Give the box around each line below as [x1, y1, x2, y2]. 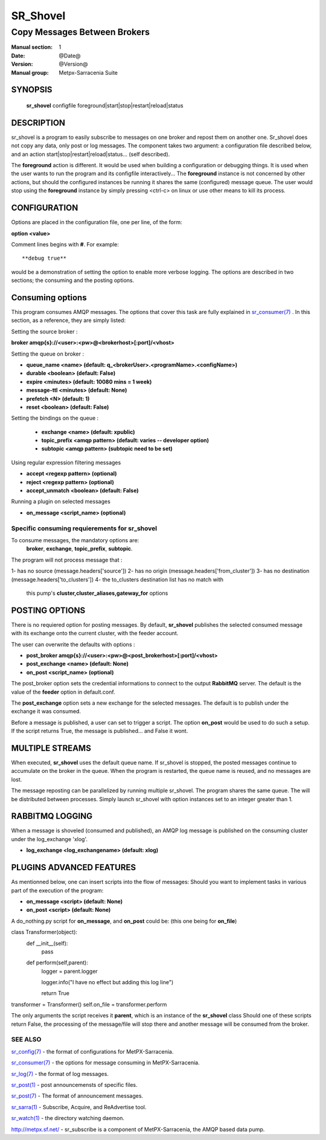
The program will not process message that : [11, 556, 123, 563]
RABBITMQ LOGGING [11, 811, 93, 821]
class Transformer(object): [11, 929, 78, 936]
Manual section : [11, 43, 53, 51]
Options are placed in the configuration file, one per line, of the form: [11, 219, 182, 226]
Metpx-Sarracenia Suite [59, 69, 118, 76]
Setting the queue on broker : [11, 350, 85, 357]
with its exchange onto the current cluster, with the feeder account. [11, 630, 179, 637]
